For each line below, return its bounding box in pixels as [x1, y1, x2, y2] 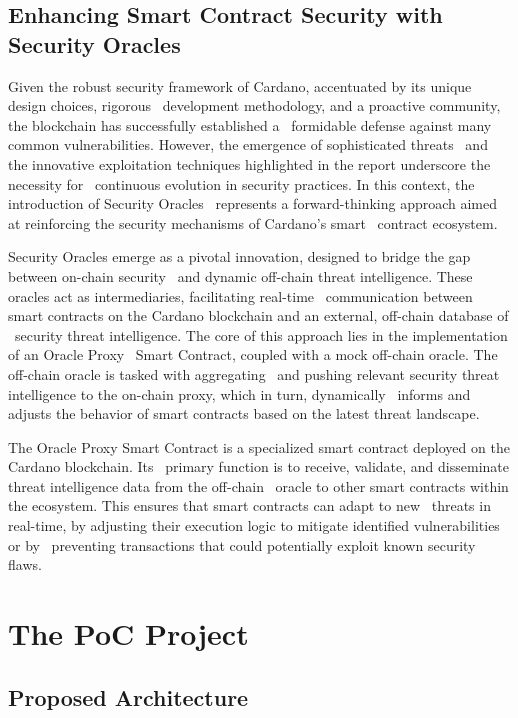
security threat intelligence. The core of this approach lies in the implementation [14, 324, 508, 345]
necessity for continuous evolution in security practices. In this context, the [8, 173, 475, 194]
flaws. [8, 554, 42, 575]
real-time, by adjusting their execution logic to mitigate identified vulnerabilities [8, 515, 500, 536]
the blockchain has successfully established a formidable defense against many [8, 114, 492, 135]
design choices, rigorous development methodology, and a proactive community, [8, 95, 501, 116]
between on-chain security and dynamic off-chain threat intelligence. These [8, 265, 473, 286]
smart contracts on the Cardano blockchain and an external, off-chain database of [8, 305, 509, 326]
